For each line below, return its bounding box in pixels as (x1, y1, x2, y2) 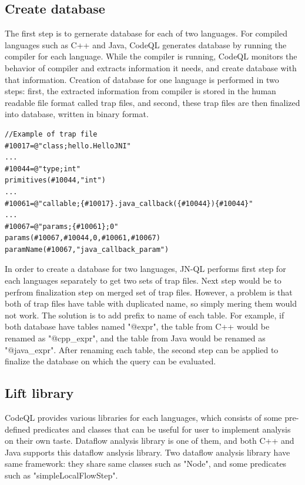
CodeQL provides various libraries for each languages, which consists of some (5, 411, 282, 424)
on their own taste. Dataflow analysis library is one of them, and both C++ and (5, 434, 294, 447)
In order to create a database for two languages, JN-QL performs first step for (5, 263, 286, 275)
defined (5, 423, 31, 435)
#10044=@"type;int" (5, 164, 81, 173)
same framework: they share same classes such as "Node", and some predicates (5, 457, 287, 470)
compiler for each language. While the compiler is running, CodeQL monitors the (5, 50, 297, 62)
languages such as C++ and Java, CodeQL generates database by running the (5, 38, 287, 51)
